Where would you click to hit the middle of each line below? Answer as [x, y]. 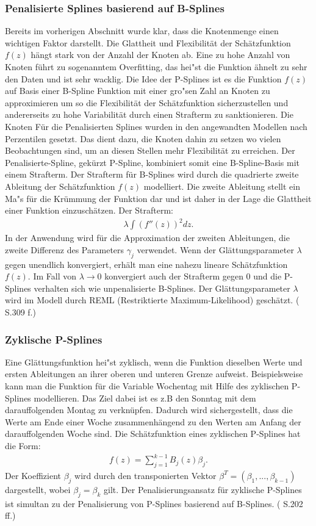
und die [268, 276]
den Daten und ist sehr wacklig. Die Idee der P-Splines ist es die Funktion [143, 78]
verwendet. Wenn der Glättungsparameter [215, 249]
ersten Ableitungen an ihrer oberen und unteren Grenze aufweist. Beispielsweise [154, 374]
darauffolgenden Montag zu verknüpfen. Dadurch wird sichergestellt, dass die [149, 410]
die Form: [23, 445]
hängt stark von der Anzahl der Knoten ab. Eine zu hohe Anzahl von [160, 55]
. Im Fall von [52, 276]
